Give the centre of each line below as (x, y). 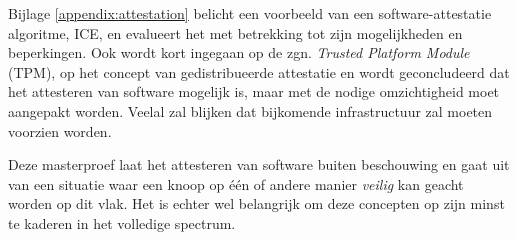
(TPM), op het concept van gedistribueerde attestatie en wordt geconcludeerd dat (259, 71)
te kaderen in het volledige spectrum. (122, 222)
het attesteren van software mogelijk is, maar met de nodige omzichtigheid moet (254, 91)
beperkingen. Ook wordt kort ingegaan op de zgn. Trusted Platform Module (239, 52)
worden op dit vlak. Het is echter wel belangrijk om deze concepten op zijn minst (256, 203)
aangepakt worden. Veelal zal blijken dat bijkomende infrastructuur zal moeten (250, 110)
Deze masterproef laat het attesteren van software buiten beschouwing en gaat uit (259, 164)
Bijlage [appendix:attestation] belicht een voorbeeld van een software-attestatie (250, 13)
